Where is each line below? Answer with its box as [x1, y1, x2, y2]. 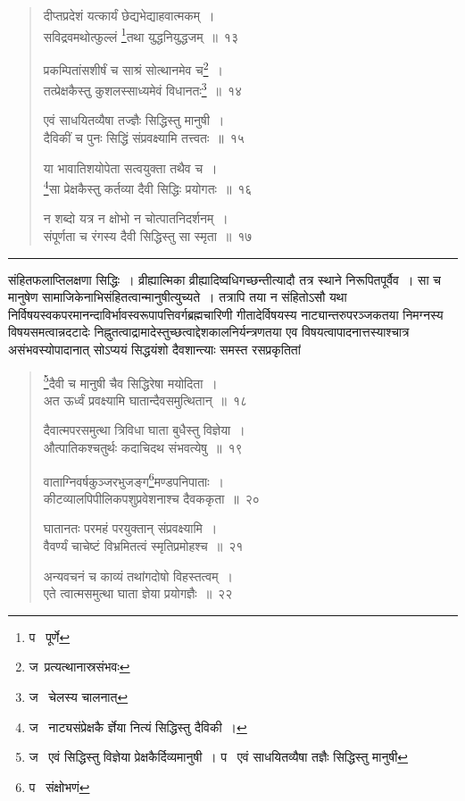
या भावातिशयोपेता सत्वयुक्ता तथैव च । [43, 158, 218, 177]
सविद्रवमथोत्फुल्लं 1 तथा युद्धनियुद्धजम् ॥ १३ [43, 24, 238, 46]
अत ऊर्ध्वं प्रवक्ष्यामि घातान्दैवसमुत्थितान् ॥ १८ [43, 390, 248, 409]
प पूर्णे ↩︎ [29, 627, 71, 646]
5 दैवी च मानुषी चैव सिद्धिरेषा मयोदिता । [43, 371, 218, 392]
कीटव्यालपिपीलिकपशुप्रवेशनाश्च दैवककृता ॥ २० [43, 488, 260, 507]
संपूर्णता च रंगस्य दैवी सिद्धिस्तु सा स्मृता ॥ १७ [43, 226, 253, 245]
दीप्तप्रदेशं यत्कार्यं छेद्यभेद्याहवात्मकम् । [43, 6, 215, 24]
